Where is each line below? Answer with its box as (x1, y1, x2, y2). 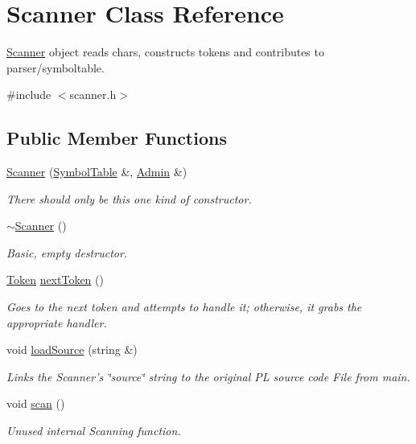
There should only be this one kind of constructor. (6, 190, 252, 207)
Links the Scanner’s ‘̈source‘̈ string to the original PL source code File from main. (6, 368, 410, 384)
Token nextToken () (6, 271, 104, 288)
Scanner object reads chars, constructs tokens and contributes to (6, 43, 324, 60)
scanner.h (69, 86, 117, 103)
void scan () (6, 395, 65, 412)
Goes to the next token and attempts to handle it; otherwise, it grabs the (6, 298, 362, 315)
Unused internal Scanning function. (6, 422, 181, 439)
